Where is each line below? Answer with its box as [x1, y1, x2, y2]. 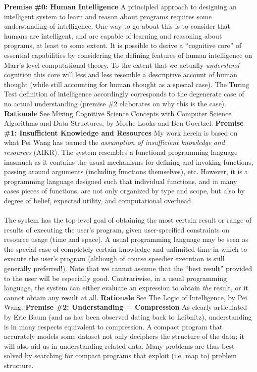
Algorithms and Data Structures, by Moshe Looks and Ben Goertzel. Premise [4, 118, 244, 128]
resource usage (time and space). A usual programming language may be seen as [4, 234, 248, 244]
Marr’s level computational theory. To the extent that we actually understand [4, 59, 240, 70]
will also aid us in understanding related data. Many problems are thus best [4, 340, 235, 351]
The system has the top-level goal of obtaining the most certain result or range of [4, 215, 252, 225]
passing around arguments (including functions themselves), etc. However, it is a [4, 166, 248, 177]
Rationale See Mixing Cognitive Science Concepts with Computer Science [4, 108, 232, 118]
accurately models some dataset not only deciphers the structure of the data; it [4, 331, 245, 341]
